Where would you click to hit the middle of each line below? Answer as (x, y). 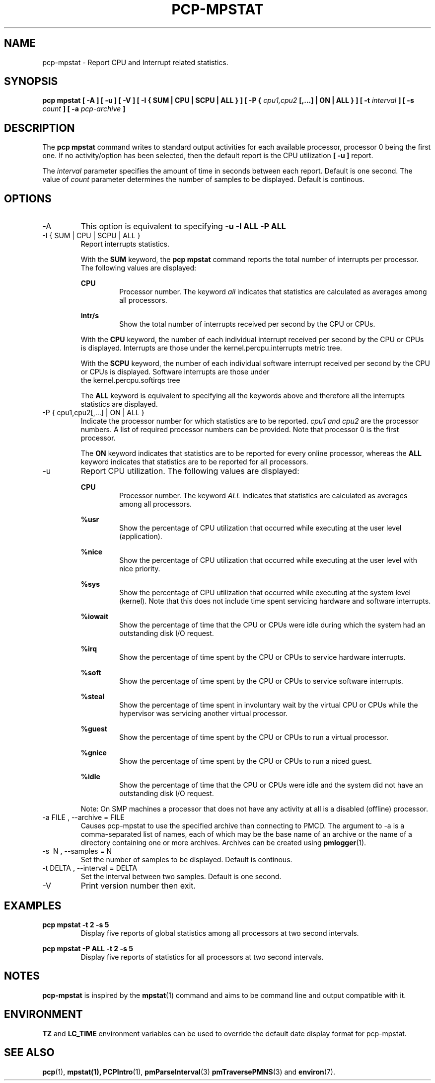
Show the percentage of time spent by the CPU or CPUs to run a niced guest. (246, 761)
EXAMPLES (33, 905)
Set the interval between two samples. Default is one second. (181, 877)
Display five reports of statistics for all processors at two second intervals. (202, 957)
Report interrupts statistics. (125, 244)
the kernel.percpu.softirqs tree (130, 380)
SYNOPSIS (31, 82)
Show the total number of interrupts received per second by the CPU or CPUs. (247, 324)
